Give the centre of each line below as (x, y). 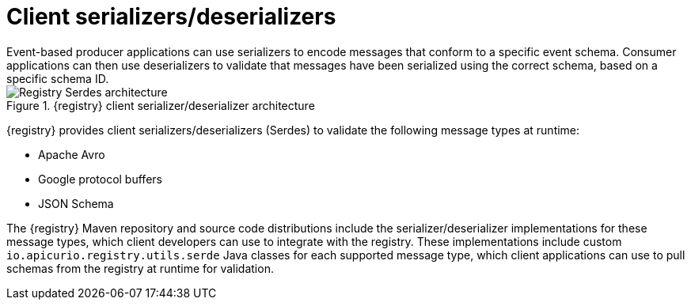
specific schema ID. (58, 78)
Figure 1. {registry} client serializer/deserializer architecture (161, 105)
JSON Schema (76, 203)
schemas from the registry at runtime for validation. (140, 268)
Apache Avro (72, 154)
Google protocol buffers (100, 179)
